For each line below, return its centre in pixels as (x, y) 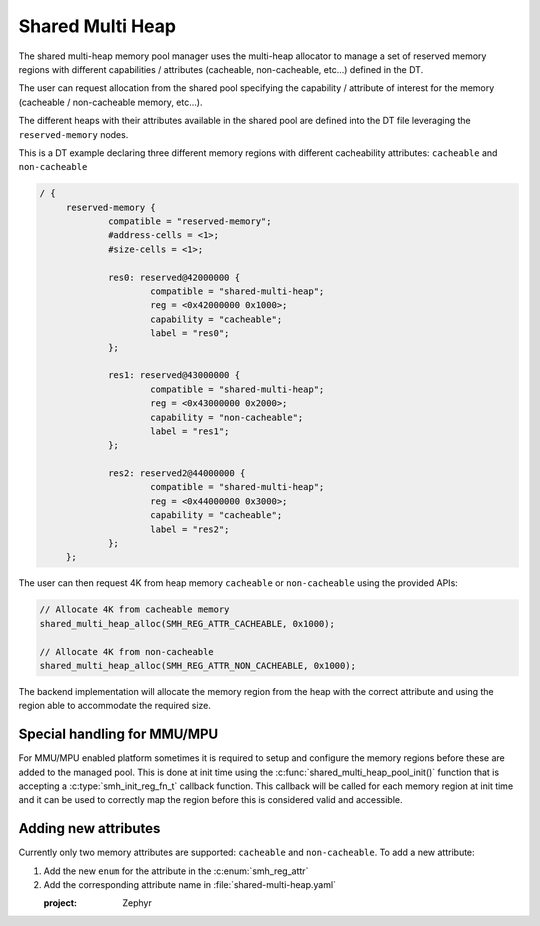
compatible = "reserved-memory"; (190, 221)
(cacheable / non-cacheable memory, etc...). (110, 102)
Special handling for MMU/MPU (118, 734)
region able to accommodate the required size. (115, 706)
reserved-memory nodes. (73, 134)
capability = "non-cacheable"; (227, 417)
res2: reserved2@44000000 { (177, 473)
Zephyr (137, 903)
